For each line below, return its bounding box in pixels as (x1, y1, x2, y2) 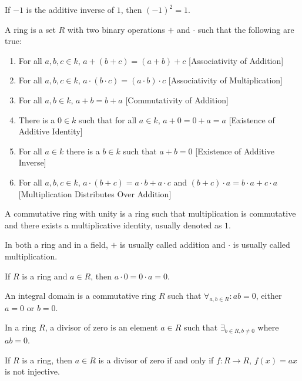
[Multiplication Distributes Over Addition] (18, 187, 172, 200)
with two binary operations (67, 23, 165, 35)
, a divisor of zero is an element (45, 321, 158, 333)
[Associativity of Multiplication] (168, 74, 283, 86)
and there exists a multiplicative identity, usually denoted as (5, 218, 222, 231)
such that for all (79, 113, 137, 126)
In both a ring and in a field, (5, 238, 108, 251)
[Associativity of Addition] (189, 54, 284, 66)
